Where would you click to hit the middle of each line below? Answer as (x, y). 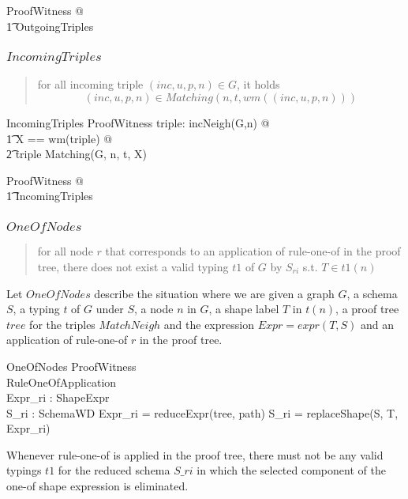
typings (24, 470)
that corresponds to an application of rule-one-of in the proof (253, 251)
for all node (65, 251)
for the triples (62, 324)
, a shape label (244, 309)
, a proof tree (367, 309)
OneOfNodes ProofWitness (71, 366)
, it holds (258, 84)
